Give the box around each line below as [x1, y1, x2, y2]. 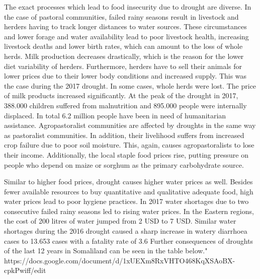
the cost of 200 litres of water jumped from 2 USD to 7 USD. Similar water [4, 216, 236, 226]
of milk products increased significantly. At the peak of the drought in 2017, [4, 90, 238, 101]
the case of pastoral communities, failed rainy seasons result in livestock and [4, 11, 239, 22]
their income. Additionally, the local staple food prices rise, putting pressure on [4, 149, 248, 160]
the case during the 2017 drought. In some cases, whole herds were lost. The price [4, 80, 256, 91]
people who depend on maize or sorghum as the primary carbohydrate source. [4, 159, 244, 170]
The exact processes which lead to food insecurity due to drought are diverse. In [4, 2, 251, 12]
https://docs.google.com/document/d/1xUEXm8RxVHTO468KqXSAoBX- [4, 255, 235, 265]
